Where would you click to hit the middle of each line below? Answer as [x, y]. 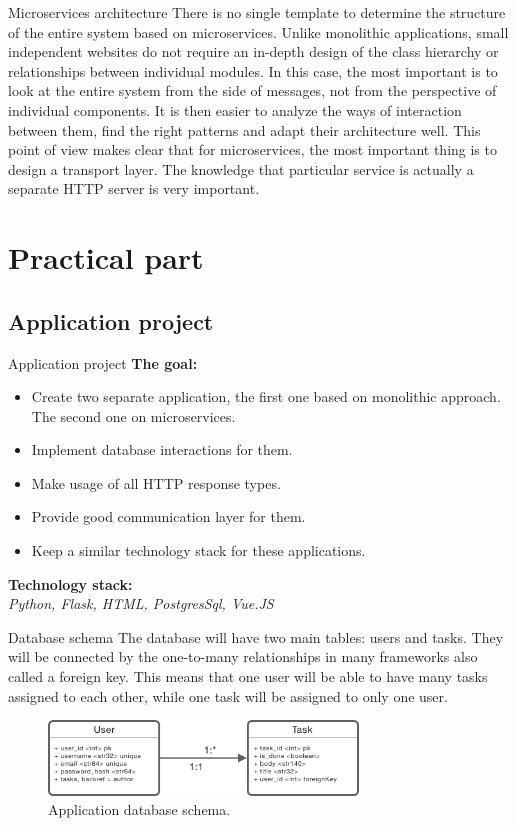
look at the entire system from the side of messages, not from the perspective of [252, 90]
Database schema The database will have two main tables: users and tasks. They [256, 636]
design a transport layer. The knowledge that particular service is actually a [241, 168]
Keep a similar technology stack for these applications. [198, 550]
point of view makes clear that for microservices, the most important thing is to [252, 149]
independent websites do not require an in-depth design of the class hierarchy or [253, 51]
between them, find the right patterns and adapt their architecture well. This [244, 129]
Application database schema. [139, 809]
